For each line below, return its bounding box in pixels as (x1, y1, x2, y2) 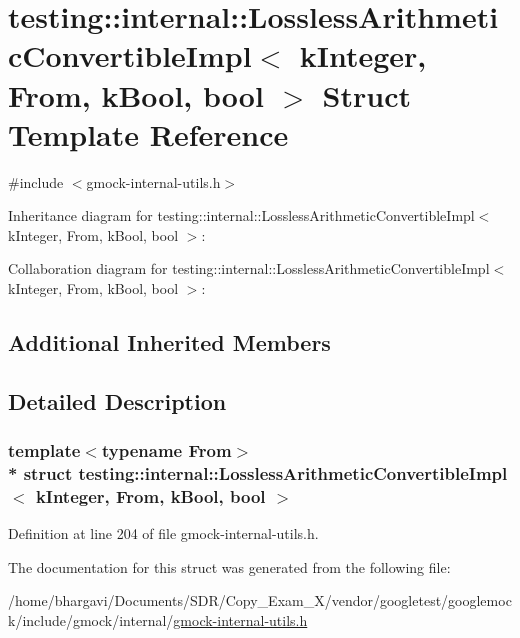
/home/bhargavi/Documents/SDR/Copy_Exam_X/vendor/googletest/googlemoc (8, 590, 512, 611)
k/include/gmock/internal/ (8, 610, 174, 631)
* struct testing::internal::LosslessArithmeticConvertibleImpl (8, 461, 508, 486)
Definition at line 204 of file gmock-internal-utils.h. (8, 523, 319, 544)
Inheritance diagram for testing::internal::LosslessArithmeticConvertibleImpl (8, 205, 475, 226)
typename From (101, 438, 232, 463)
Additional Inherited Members (8, 327, 331, 358)
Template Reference (8, 113, 289, 154)
